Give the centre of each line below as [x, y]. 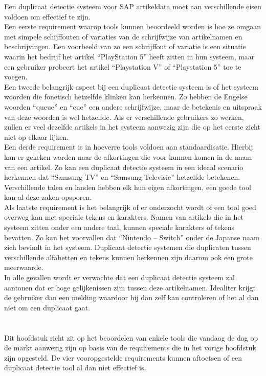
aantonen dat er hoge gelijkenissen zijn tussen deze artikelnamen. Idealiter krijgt [130, 287]
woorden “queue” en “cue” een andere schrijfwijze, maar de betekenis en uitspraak [133, 106]
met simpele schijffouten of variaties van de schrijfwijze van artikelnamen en [123, 36]
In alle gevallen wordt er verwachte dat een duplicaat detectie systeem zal [119, 277]
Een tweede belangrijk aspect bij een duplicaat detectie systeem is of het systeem [131, 86]
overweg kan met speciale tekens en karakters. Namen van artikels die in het [124, 217]
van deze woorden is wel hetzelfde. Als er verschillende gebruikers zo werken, [124, 117]
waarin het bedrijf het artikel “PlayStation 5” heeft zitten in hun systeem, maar [129, 56]
